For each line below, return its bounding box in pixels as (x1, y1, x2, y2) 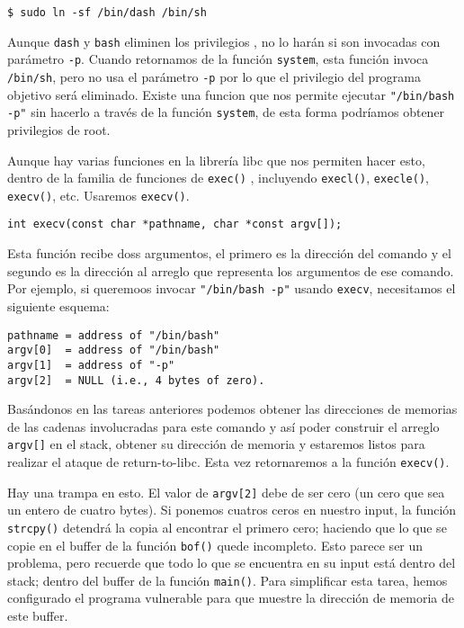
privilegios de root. (7, 120, 111, 139)
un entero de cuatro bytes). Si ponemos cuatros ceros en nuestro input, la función (7, 500, 457, 519)
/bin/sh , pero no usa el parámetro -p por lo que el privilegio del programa (7, 67, 421, 85)
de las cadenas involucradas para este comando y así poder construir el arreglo (7, 417, 440, 435)
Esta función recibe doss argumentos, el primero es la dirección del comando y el (7, 244, 451, 263)
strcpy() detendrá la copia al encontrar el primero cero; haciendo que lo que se (7, 517, 447, 536)
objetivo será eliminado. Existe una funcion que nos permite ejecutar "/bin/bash (7, 85, 455, 103)
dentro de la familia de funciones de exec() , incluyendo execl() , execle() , (7, 168, 430, 187)
